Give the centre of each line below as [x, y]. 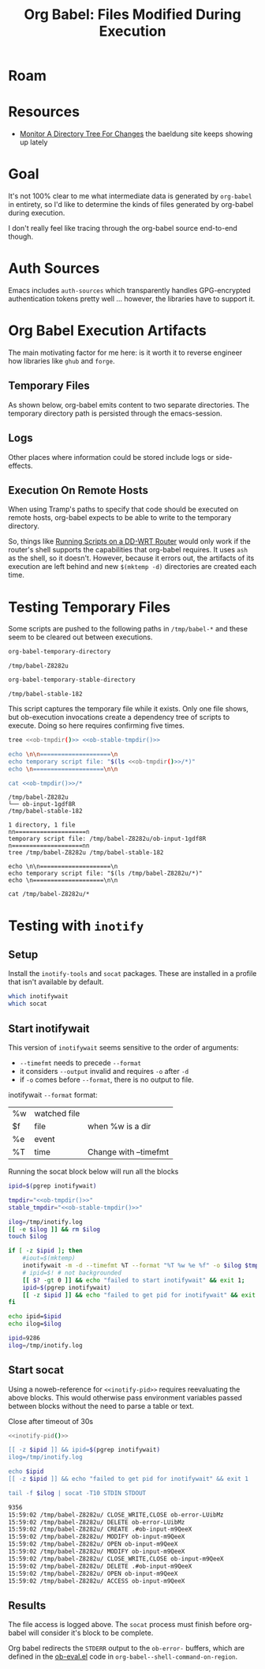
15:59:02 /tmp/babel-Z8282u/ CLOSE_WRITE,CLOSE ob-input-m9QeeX [116, 1558]
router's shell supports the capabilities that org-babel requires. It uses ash [128, 550]
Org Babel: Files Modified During [132, 15]
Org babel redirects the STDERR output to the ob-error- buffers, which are [127, 1648]
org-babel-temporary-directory [60, 652]
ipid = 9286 [24, 1338]
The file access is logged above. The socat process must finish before [122, 1625]
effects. [21, 465]
